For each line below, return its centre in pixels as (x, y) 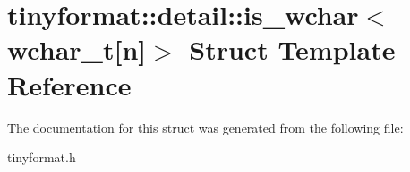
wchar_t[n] (77, 49)
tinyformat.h (42, 157)
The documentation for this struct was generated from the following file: (205, 127)
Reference (69, 84)
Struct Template (292, 49)
